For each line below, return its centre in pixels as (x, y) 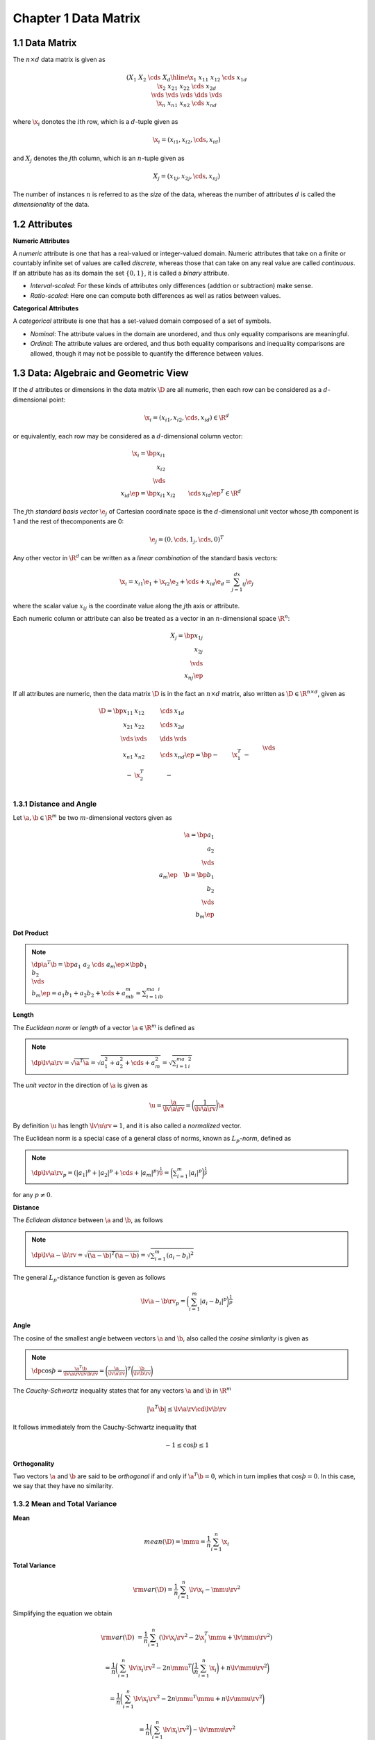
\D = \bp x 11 (116, 712)
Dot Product (31, 933)
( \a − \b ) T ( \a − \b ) (113, 1255)
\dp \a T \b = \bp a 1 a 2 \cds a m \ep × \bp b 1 (89, 965)
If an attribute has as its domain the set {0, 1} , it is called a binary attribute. (121, 273)
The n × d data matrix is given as (59, 60)
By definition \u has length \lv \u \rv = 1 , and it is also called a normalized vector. (127, 1125)
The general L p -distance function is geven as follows (89, 1279)
